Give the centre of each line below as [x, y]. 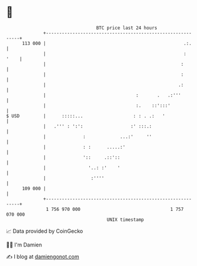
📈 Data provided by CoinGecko [45, 231]
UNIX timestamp [125, 219]
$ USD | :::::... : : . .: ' [86, 116]
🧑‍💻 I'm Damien [24, 245]
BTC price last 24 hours [127, 28]
